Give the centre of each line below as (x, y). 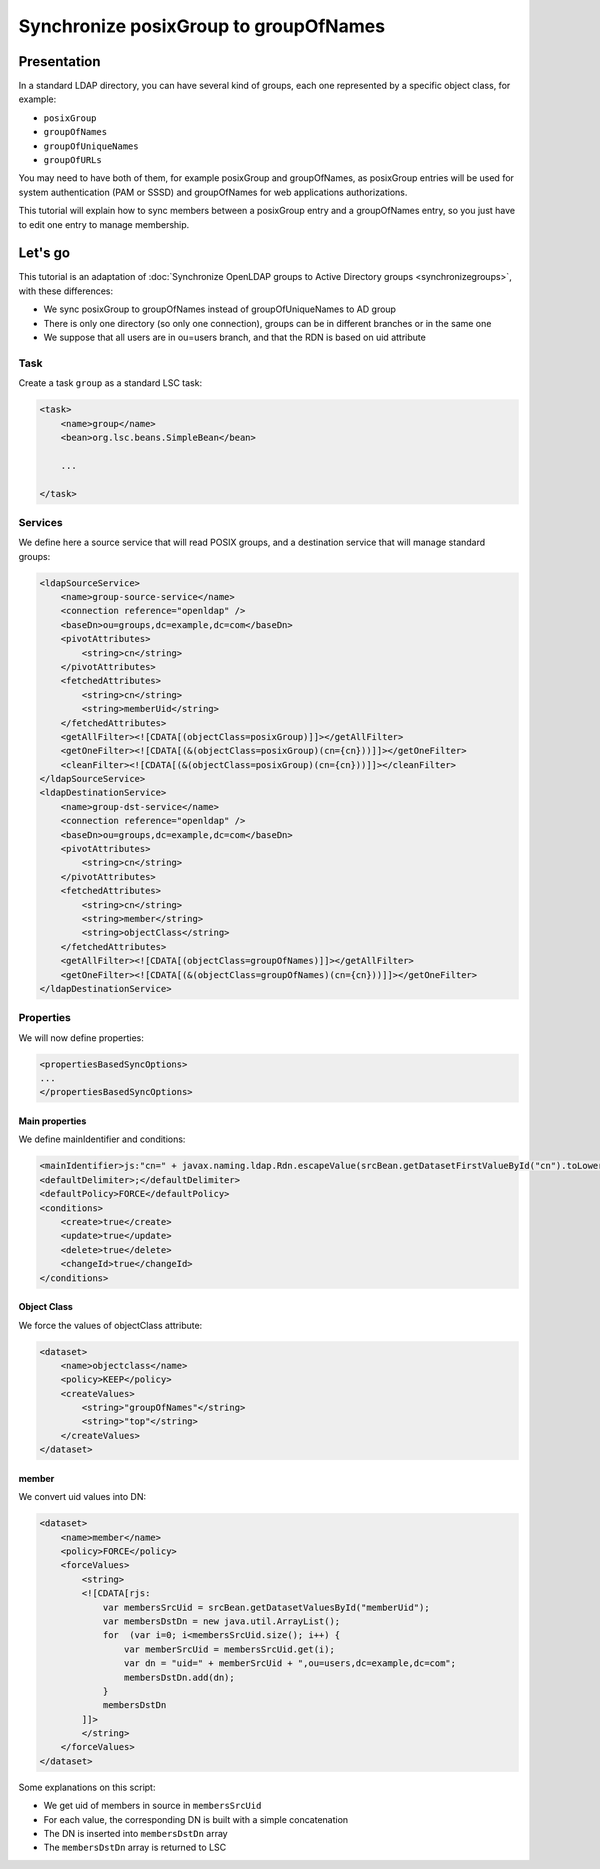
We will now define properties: (81, 1037)
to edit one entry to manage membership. (104, 224)
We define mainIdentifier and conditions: (102, 1139)
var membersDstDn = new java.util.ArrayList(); (221, 1621)
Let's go (44, 253)
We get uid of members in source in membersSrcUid (152, 1806)
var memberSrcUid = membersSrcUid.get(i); (229, 1649)
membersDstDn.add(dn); (179, 1677)
